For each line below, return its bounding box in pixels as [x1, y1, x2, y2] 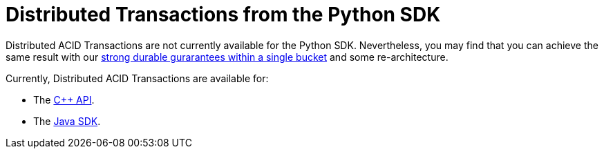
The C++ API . [33, 93, 95, 106]
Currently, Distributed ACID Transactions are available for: [6, 72, 269, 84]
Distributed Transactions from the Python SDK [6, 3, 441, 26]
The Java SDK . [33, 115, 101, 127]
